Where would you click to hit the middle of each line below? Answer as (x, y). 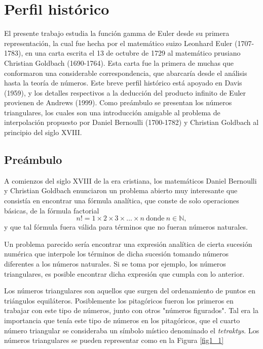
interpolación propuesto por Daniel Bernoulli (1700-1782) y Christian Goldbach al (131, 122)
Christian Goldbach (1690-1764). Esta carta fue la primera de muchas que (119, 62)
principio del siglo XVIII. (43, 132)
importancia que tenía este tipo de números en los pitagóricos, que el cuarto (122, 320)
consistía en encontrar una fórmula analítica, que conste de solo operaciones (122, 201)
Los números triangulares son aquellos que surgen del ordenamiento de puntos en (130, 291)
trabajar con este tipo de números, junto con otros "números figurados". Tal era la (131, 310)
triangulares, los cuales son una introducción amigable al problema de (112, 112)
